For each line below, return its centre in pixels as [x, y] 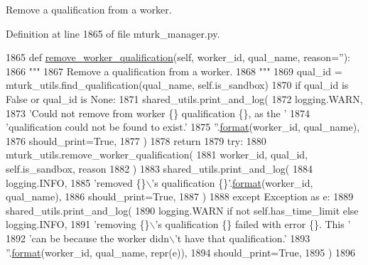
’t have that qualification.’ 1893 [242, 238]
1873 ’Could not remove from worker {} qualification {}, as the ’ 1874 [158, 113]
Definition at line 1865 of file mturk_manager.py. [113, 33]
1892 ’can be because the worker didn [87, 238]
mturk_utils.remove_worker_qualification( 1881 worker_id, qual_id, [157, 155]
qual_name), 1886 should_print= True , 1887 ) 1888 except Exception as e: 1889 [180, 196]
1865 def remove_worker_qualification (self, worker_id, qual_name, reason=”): [178, 57]
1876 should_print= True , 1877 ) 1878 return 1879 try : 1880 [136, 140]
